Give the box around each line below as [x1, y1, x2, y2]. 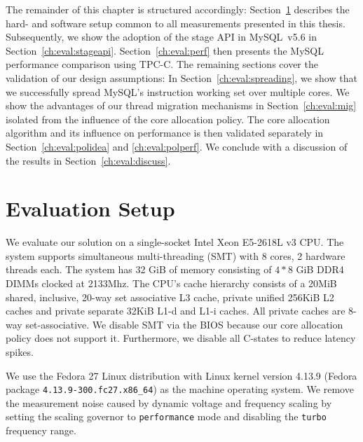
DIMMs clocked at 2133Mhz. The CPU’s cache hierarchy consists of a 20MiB [6, 276, 337, 291]
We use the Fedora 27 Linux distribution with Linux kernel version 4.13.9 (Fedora [6, 368, 357, 382]
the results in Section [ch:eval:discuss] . [6, 153, 171, 167]
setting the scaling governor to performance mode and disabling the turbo [6, 409, 327, 424]
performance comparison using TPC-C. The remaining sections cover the [6, 57, 318, 71]
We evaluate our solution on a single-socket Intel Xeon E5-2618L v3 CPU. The [6, 235, 344, 249]
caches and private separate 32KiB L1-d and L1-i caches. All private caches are [6, 303, 345, 318]
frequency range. [6, 423, 76, 438]
